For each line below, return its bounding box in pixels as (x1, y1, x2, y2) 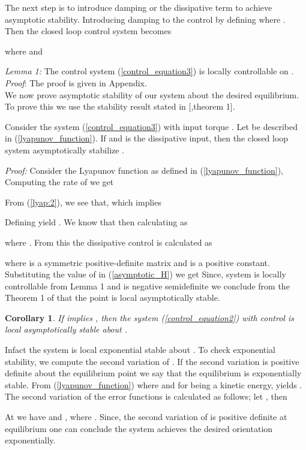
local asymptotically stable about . (5, 323, 127, 336)
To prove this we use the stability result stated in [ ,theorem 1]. (5, 100, 235, 113)
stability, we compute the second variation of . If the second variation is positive (5, 355, 299, 367)
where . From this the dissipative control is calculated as (5, 235, 212, 248)
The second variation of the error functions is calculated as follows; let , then (5, 390, 287, 403)
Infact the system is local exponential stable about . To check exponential (5, 343, 276, 356)
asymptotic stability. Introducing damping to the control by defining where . (5, 13, 286, 25)
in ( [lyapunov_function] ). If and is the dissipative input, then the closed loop (5, 132, 289, 144)
